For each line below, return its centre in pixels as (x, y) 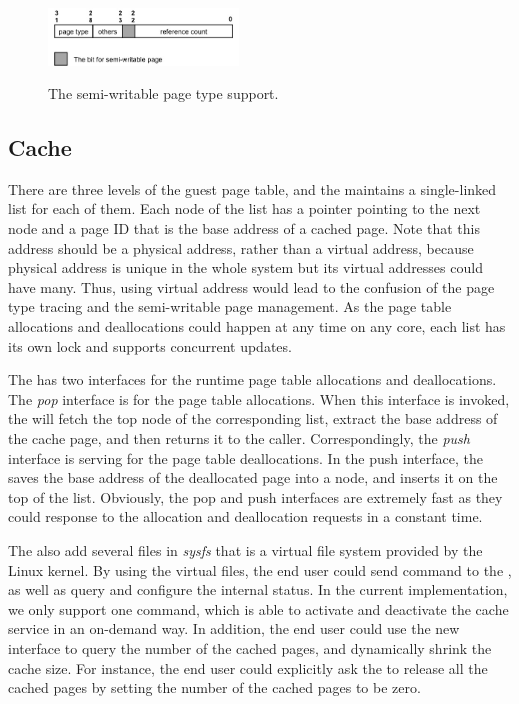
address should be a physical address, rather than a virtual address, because (241, 247)
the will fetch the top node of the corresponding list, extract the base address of (253, 418)
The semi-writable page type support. (163, 93)
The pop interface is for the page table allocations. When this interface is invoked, (259, 398)
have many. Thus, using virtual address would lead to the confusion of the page (251, 286)
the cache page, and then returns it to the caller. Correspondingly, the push (239, 438)
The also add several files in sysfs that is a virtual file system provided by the (245, 549)
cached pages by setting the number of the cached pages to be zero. (214, 687)
